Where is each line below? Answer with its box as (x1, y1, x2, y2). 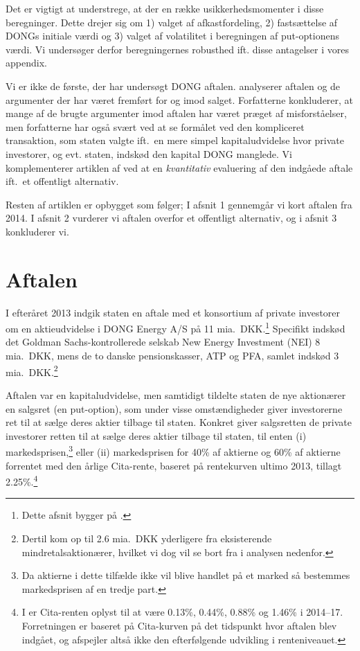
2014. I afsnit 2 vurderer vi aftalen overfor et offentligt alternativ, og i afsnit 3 (6, 211, 337, 225)
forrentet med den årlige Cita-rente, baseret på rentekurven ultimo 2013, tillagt (6, 458, 342, 472)
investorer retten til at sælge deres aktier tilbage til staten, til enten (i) (6, 428, 307, 443)
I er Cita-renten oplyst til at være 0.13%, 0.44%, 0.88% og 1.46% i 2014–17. (21, 605, 343, 619)
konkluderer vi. (6, 224, 69, 238)
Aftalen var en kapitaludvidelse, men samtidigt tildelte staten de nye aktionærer (6, 387, 346, 402)
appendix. (6, 55, 47, 70)
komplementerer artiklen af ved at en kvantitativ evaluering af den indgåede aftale (6, 160, 353, 175)
